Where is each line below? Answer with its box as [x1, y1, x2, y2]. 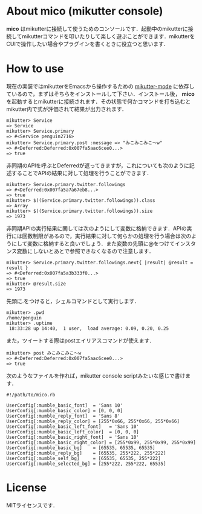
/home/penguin [6, 315, 42, 321]
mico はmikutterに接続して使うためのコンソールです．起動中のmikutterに [6, 25, 189, 32]
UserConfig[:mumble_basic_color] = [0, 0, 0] [6, 407, 123, 413]
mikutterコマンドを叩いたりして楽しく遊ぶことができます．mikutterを [22, 32, 195, 40]
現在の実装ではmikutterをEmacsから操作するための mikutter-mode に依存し [6, 82, 195, 90]
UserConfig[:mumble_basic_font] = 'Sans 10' [6, 402, 123, 409]
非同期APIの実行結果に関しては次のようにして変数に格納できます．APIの [6, 224, 187, 232]
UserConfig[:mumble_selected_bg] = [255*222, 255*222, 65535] [6, 461, 166, 467]
